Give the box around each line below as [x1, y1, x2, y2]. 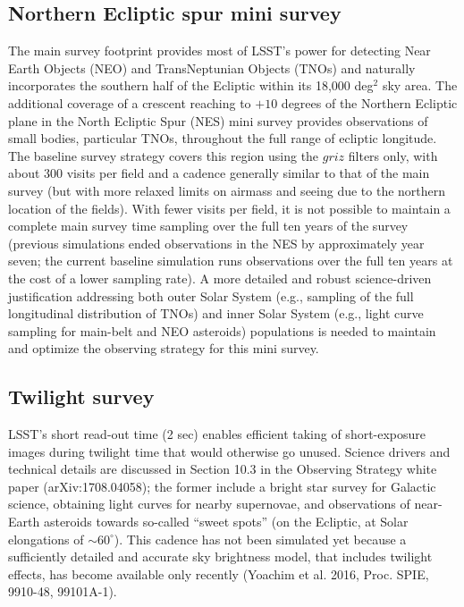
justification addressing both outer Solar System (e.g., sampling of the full [8, 286, 414, 305]
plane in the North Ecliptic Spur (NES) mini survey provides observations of [8, 111, 428, 130]
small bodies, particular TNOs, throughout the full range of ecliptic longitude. [8, 129, 437, 148]
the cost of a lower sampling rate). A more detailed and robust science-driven [8, 268, 432, 287]
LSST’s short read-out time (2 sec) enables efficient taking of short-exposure [8, 425, 426, 443]
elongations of [8, 529, 84, 548]
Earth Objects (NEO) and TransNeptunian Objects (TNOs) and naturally [8, 58, 416, 77]
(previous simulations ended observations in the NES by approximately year [8, 233, 425, 252]
